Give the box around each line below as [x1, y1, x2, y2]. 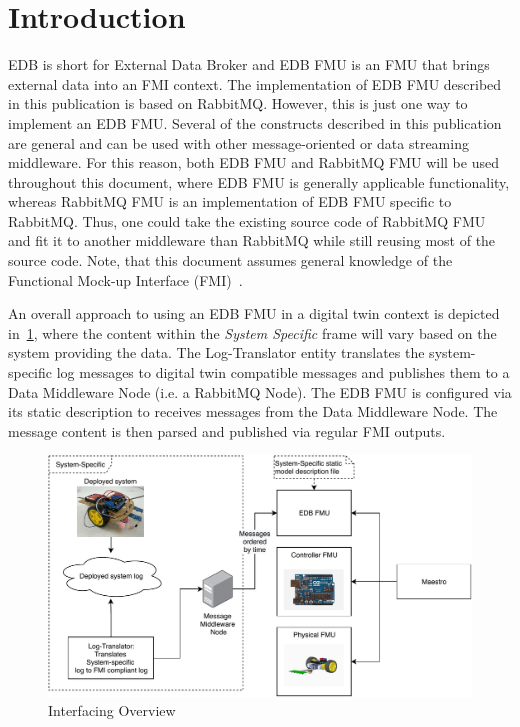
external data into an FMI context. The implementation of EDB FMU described [8, 73, 502, 94]
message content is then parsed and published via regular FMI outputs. [8, 420, 446, 441]
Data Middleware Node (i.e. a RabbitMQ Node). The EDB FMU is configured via [8, 381, 512, 402]
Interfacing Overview [48, 700, 176, 721]
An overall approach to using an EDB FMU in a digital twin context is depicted [8, 303, 500, 324]
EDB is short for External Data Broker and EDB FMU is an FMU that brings [8, 54, 490, 75]
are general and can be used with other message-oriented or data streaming [8, 132, 469, 153]
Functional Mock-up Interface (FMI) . [8, 269, 243, 290]
